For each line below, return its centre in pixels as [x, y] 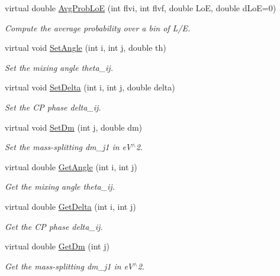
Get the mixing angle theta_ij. [60, 186]
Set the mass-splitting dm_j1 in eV [68, 147]
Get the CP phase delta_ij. [54, 226]
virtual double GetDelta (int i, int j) [70, 206]
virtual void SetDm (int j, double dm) [74, 127]
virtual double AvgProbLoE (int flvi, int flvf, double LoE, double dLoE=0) [141, 8]
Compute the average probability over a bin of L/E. [98, 27]
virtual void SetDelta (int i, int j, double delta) [90, 87]
